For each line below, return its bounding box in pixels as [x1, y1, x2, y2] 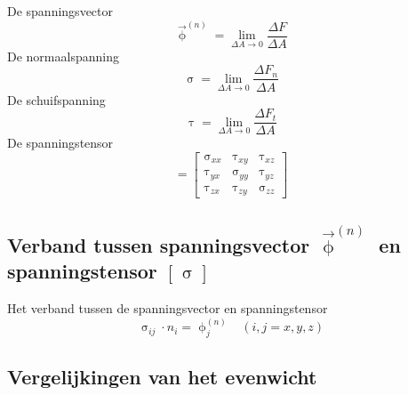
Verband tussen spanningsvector [7, 230, 310, 258]
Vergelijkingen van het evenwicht [7, 363, 317, 391]
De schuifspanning [7, 90, 106, 109]
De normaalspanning [7, 46, 119, 65]
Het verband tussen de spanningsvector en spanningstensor [7, 299, 328, 318]
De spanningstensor [7, 133, 114, 152]
